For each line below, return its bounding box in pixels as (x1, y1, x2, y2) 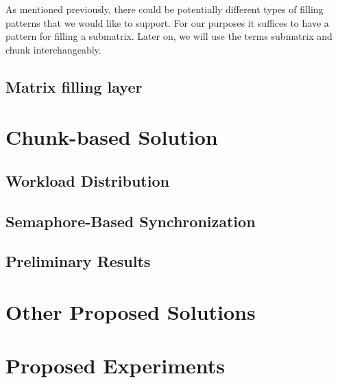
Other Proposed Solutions (5, 298, 256, 326)
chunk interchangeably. (5, 42, 101, 56)
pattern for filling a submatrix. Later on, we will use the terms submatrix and (5, 29, 333, 43)
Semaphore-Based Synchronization (5, 210, 256, 231)
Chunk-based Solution (5, 123, 218, 151)
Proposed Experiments (5, 351, 226, 380)
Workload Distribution (5, 170, 169, 191)
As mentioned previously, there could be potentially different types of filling (5, 2, 324, 16)
